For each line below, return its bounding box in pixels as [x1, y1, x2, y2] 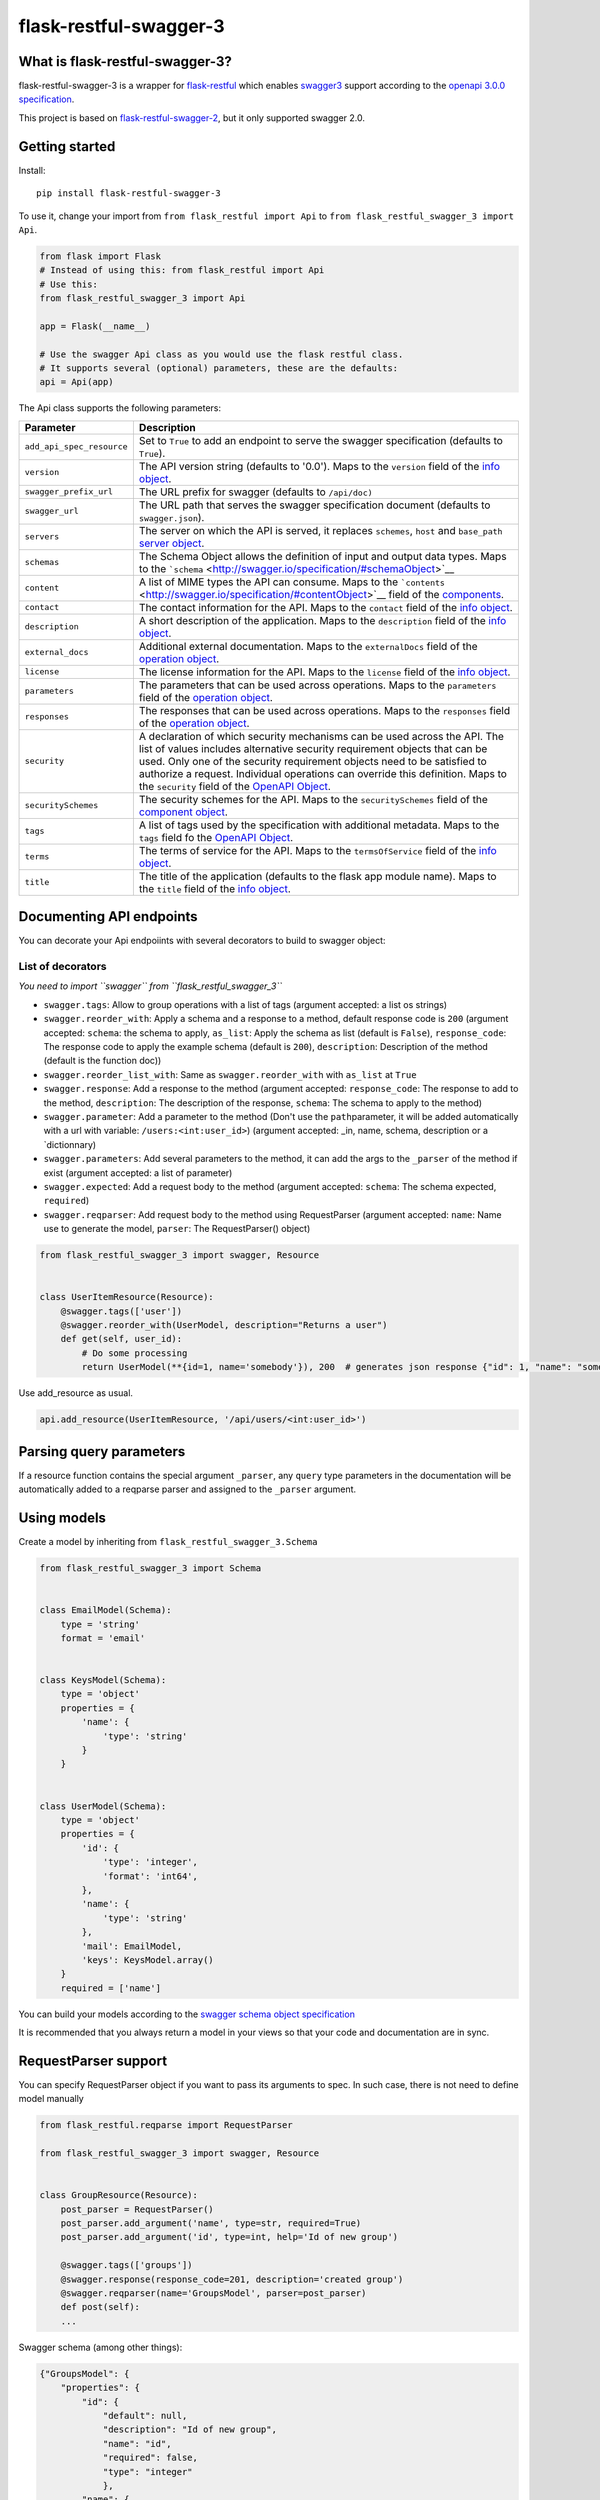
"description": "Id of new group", [102, 2424, 277, 2435]
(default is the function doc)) [43, 1055, 162, 1067]
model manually [18, 2093, 84, 2105]
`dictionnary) [43, 1138, 97, 1150]
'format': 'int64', [102, 1870, 199, 1882]
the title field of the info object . [138, 881, 292, 895]
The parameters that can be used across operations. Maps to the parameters [138, 678, 497, 692]
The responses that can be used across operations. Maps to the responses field [138, 703, 511, 717]
